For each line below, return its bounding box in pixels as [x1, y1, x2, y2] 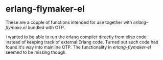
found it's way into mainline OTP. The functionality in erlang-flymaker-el [5, 44, 151, 50]
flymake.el [5, 24, 27, 30]
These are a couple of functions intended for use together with [5, 19, 133, 25]
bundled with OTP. [27, 24, 65, 30]
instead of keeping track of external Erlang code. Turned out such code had [5, 39, 159, 45]
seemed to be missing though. [5, 49, 67, 55]
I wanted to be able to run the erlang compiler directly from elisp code [5, 34, 147, 40]
